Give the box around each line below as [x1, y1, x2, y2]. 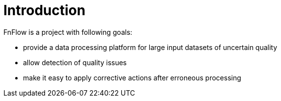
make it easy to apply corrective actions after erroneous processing [23, 73, 241, 82]
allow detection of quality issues [23, 58, 127, 67]
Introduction [3, 2, 86, 19]
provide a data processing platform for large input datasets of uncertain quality [23, 43, 278, 51]
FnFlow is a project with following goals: [3, 27, 133, 36]
